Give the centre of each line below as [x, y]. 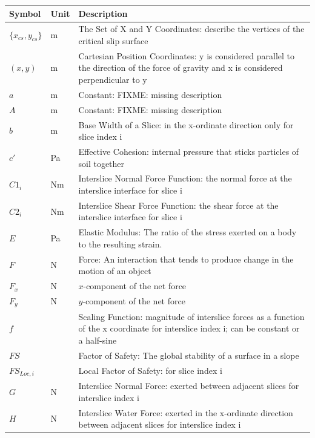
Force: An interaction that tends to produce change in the [186, 259]
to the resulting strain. [120, 244]
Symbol [25, 13]
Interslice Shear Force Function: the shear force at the [178, 205]
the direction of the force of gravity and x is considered [181, 67]
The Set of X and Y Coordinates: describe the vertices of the [191, 29]
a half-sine [98, 340]
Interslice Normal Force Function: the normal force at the [185, 178]
